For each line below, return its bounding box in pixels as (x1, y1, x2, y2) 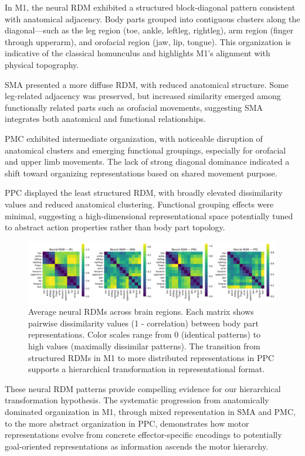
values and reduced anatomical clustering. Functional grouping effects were (5, 198, 274, 210)
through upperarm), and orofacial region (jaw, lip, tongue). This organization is (5, 35, 292, 47)
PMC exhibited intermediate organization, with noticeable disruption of (5, 132, 263, 144)
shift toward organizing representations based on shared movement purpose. (5, 166, 277, 179)
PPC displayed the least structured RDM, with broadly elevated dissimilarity (5, 186, 283, 199)
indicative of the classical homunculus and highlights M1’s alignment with (5, 47, 270, 59)
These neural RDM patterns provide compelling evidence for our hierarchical (5, 382, 281, 394)
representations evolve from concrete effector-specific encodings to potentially (5, 428, 282, 441)
